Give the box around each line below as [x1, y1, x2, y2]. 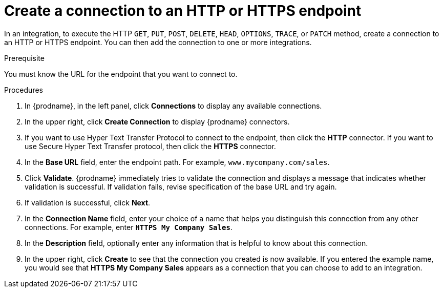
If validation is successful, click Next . [25, 198, 151, 207]
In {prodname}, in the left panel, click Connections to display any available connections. [25, 101, 322, 110]
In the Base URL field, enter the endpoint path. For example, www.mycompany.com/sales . [25, 157, 330, 166]
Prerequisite [4, 53, 45, 62]
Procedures [4, 85, 43, 94]
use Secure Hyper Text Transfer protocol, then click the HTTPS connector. [25, 141, 276, 151]
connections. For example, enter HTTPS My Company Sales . [25, 222, 233, 232]
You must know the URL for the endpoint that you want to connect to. [4, 69, 238, 78]
